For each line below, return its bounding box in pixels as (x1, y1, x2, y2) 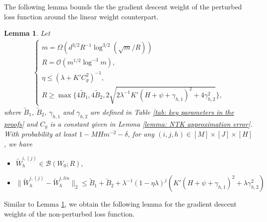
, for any (128, 128, 155, 139)
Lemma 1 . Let (4, 28, 50, 38)
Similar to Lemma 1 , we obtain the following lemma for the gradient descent (4, 199, 237, 209)
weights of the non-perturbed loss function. (4, 208, 135, 219)
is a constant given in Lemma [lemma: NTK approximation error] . (50, 118, 253, 129)
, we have (4, 138, 33, 148)
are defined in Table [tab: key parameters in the (90, 106, 234, 117)
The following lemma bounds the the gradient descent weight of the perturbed (4, 1, 242, 11)
